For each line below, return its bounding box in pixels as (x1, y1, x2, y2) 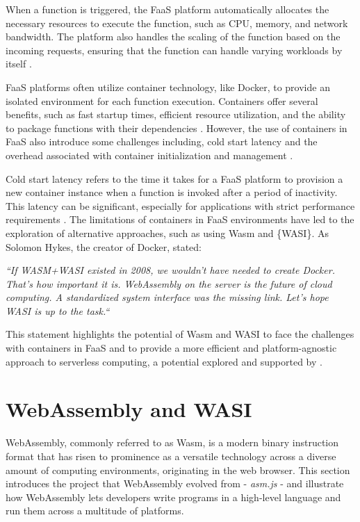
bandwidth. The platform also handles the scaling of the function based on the (6, 29, 341, 44)
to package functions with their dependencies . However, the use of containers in (6, 120, 347, 135)
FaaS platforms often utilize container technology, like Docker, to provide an (6, 79, 330, 94)
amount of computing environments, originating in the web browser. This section (6, 462, 350, 477)
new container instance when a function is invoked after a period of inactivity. (6, 185, 338, 199)
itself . (6, 56, 32, 71)
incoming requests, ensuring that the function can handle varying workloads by (6, 42, 343, 57)
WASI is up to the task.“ (6, 303, 110, 318)
